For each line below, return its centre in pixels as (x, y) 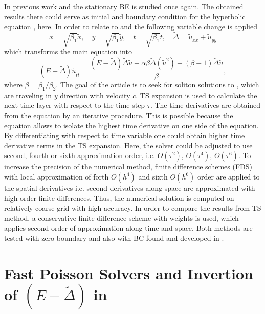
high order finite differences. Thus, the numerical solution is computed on (119, 198)
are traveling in (28, 95)
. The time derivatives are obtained (205, 105)
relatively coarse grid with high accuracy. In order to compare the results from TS (133, 208)
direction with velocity (95, 95)
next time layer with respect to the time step (75, 105)
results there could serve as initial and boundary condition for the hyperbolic (125, 16)
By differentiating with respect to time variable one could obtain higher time (125, 135)
